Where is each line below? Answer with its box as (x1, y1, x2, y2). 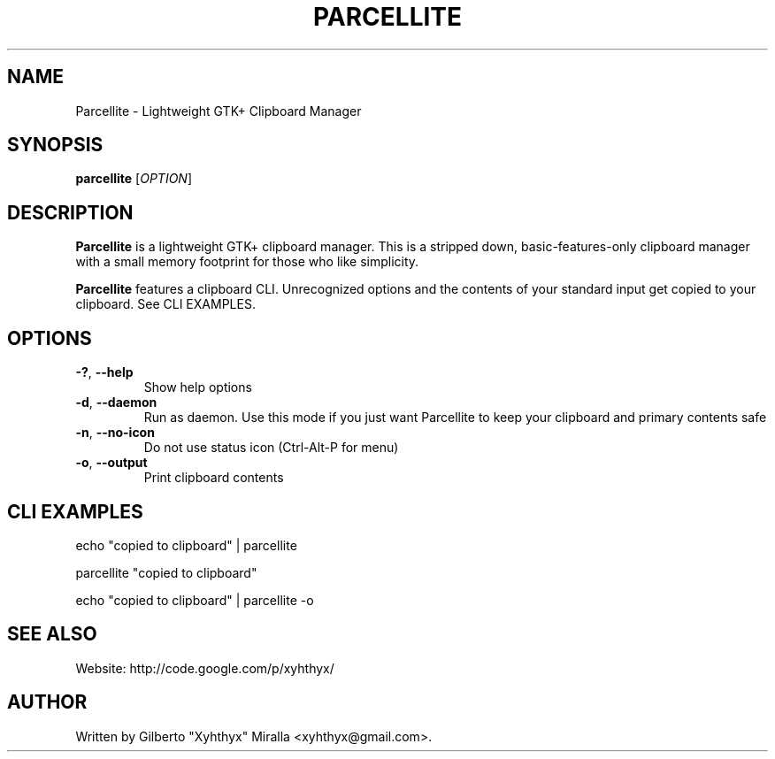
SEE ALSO (7, 623, 97, 646)
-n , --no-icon (75, 425, 155, 441)
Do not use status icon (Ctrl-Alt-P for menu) (143, 440, 399, 456)
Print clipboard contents (143, 470, 284, 486)
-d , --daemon (75, 395, 157, 410)
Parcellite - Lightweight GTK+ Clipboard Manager (75, 103, 362, 119)
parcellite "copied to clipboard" (75, 564, 257, 580)
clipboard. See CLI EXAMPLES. (75, 296, 256, 312)
